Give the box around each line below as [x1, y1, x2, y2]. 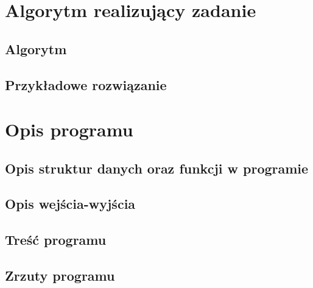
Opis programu [5, 117, 133, 142]
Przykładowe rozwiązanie [5, 75, 167, 94]
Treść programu [5, 230, 107, 249]
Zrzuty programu [5, 266, 115, 285]
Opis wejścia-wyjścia [5, 194, 136, 213]
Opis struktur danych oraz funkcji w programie [5, 158, 309, 177]
